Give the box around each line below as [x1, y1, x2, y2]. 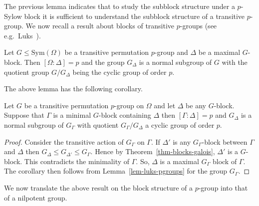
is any [173, 136, 191, 147]
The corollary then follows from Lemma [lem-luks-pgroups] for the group [4, 166, 228, 176]
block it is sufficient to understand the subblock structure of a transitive [24, 10, 245, 21]
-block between [202, 136, 248, 147]
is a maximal [160, 156, 199, 166]
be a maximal [198, 47, 241, 57]
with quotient [77, 119, 119, 130]
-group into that [198, 182, 248, 193]
